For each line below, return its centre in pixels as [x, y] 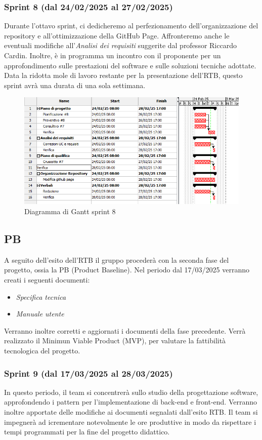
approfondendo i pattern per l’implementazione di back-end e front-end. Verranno [131, 402]
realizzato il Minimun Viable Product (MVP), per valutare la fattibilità [115, 341]
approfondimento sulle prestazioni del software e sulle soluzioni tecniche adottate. [130, 65]
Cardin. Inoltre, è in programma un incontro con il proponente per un [113, 55]
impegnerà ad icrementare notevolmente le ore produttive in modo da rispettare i [130, 422]
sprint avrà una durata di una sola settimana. [75, 85]
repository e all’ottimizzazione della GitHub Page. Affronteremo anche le [117, 35]
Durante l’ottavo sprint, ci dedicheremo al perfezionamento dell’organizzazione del [131, 26]
